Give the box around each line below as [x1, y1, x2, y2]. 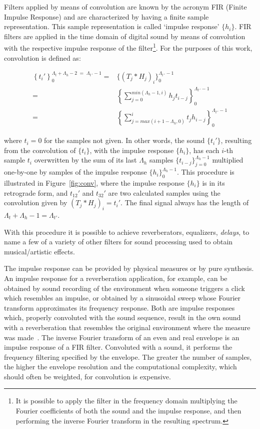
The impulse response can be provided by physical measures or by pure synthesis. [4, 263, 254, 273]
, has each [189, 145, 219, 155]
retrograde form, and [4, 187, 68, 198]
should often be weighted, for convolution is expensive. [4, 371, 171, 381]
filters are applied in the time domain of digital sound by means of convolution [4, 31, 245, 41]
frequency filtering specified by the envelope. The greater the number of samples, [4, 351, 252, 362]
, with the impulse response [89, 145, 174, 155]
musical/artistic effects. [4, 246, 75, 256]
